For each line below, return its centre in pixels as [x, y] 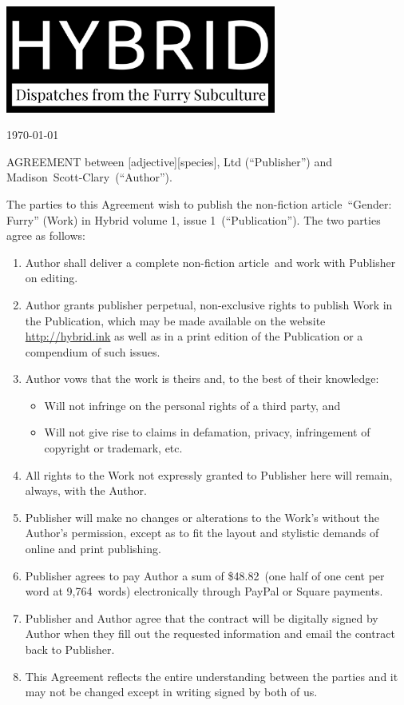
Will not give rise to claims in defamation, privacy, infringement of [207, 432]
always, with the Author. [86, 490]
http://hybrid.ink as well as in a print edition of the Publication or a [194, 336]
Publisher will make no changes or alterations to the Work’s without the [202, 517]
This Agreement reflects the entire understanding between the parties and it [212, 676]
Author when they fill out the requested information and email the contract [210, 633]
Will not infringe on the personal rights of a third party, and [192, 405]
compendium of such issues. [93, 351]
